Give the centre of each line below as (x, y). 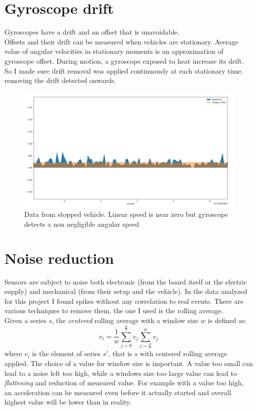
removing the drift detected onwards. (60, 80)
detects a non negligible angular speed (82, 224)
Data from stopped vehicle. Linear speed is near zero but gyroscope (126, 214)
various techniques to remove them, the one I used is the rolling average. (114, 310)
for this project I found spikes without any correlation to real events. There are (124, 301)
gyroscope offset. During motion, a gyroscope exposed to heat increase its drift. (124, 61)
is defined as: (227, 320)
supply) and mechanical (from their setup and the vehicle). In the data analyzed (126, 291)
